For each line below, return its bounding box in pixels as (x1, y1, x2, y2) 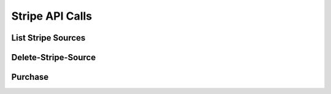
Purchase (11, 72, 49, 82)
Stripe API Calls (11, 9, 93, 23)
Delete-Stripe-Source (11, 52, 96, 63)
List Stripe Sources (11, 33, 86, 43)
